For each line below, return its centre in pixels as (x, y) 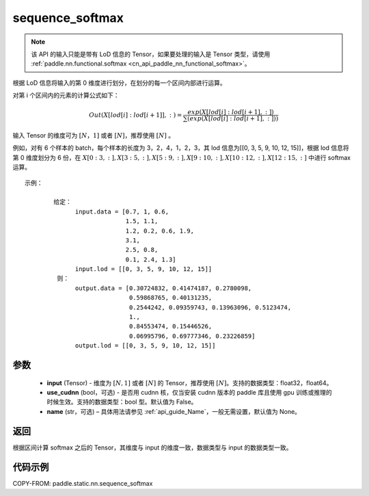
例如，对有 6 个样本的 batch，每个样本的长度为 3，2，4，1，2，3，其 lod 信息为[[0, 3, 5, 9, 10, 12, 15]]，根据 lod (171, 148)
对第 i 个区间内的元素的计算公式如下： (66, 95)
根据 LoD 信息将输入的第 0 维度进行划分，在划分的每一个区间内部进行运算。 (119, 83)
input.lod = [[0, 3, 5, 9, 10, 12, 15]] (144, 269)
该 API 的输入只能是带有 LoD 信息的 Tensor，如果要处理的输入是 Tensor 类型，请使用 (151, 54)
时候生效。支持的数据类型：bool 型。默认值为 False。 (122, 402)
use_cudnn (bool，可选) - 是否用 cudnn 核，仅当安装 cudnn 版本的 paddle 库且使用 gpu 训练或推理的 (189, 393)
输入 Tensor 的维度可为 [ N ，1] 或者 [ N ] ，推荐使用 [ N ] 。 (93, 135)
